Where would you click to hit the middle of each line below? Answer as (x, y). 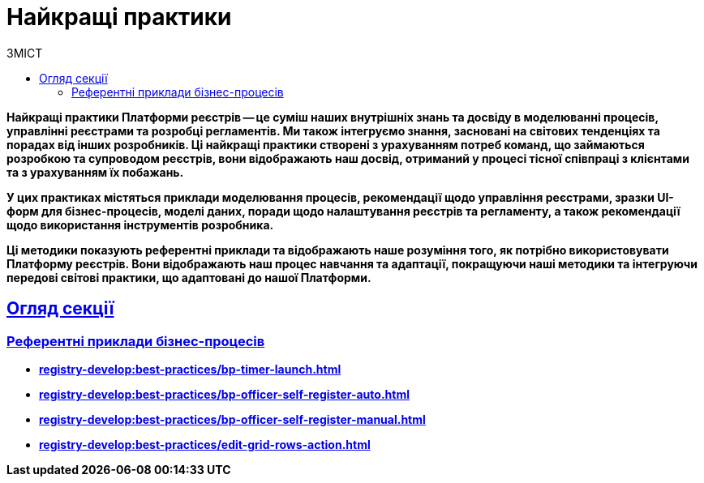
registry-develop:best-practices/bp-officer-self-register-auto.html (224, 394)
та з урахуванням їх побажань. (95, 172)
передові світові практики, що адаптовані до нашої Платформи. (189, 277)
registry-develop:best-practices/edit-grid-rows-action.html (205, 444)
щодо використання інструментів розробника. (140, 224)
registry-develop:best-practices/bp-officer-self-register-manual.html (232, 419)
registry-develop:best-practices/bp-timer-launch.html (190, 369)
